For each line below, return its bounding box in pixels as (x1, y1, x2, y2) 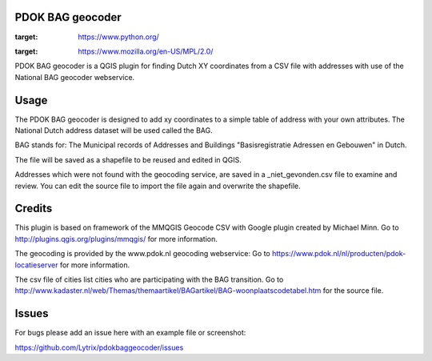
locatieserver (14, 260, 58, 270)
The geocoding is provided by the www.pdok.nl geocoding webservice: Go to (14, 249, 271, 259)
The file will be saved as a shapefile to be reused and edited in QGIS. (14, 154, 242, 164)
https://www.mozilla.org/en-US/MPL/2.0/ (78, 46, 214, 56)
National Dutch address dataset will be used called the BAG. (14, 125, 214, 135)
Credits (14, 202, 53, 215)
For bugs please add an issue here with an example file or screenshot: (14, 328, 246, 338)
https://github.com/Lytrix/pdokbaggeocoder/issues (14, 343, 184, 352)
